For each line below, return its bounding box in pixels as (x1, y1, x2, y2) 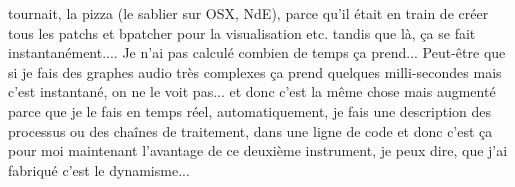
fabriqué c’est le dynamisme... (8, 159, 190, 180)
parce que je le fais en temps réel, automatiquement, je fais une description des (8, 100, 492, 121)
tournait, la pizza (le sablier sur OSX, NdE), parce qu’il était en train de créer (8, 3, 489, 23)
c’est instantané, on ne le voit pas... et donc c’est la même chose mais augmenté (8, 81, 496, 102)
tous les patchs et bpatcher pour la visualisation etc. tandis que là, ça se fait (8, 22, 476, 43)
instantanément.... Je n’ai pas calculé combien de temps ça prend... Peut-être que (8, 42, 506, 63)
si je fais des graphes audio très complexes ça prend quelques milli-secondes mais (8, 61, 502, 82)
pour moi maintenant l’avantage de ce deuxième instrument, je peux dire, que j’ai (8, 140, 508, 161)
